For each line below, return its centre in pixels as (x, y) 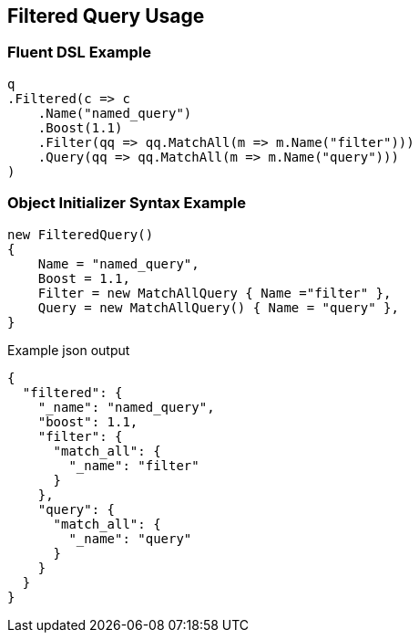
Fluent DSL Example (79, 52)
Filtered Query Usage (106, 16)
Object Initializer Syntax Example (127, 203)
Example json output (69, 350)
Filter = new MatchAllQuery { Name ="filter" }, (215, 293)
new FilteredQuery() (81, 234)
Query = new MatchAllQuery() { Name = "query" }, (218, 307)
